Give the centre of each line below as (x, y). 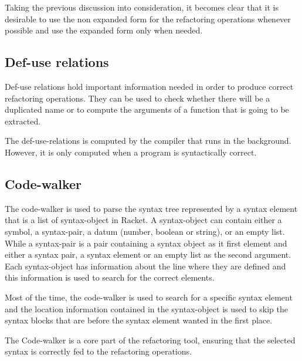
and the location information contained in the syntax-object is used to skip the (146, 308)
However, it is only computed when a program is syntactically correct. (131, 152)
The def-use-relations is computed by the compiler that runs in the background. (148, 141)
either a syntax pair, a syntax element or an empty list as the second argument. (148, 254)
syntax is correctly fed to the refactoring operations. (98, 351)
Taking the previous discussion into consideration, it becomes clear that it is (142, 7)
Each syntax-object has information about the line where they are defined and (145, 266)
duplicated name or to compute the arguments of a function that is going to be (147, 109)
